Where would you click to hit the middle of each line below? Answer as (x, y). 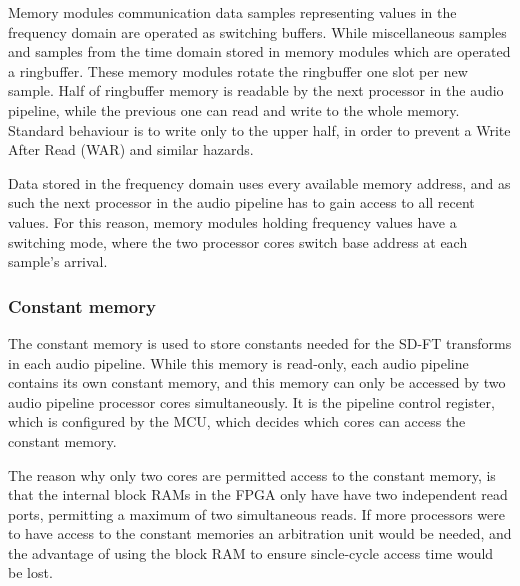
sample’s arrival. (58, 261)
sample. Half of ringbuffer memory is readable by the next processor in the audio (256, 90)
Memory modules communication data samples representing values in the (232, 12)
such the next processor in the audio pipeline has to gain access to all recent (241, 202)
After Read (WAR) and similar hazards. (131, 149)
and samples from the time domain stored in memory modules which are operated (259, 51)
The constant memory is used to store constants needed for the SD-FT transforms (260, 342)
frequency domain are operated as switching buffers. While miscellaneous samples (257, 31)
